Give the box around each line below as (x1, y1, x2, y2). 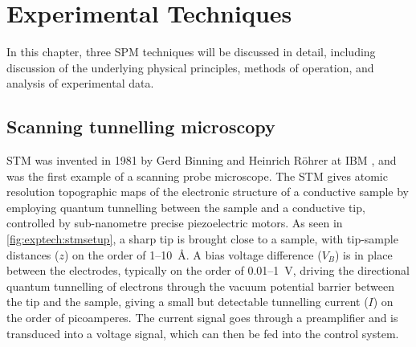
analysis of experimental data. (6, 75, 154, 92)
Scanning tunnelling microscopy (6, 114, 275, 139)
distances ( (6, 246, 59, 263)
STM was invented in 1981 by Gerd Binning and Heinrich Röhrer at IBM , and (6, 152, 397, 169)
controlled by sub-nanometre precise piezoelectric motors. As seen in (6, 214, 343, 231)
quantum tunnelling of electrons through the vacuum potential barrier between (6, 277, 394, 294)
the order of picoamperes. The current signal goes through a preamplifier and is (6, 309, 398, 326)
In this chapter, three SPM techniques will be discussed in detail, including (6, 43, 376, 60)
